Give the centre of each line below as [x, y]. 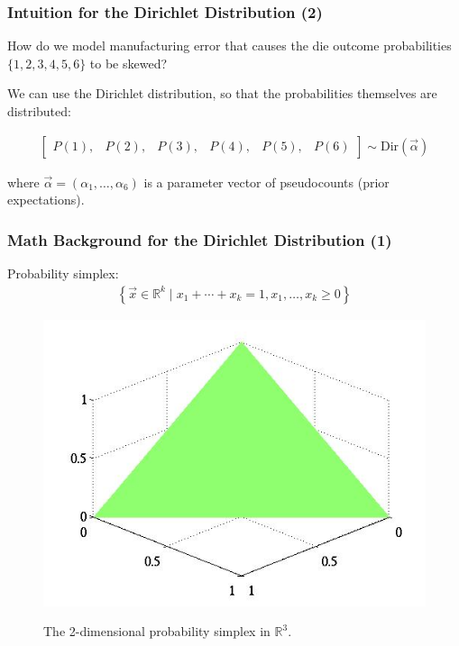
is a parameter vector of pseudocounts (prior [266, 182]
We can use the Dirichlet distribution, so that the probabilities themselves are [222, 93]
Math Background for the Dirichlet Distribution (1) [200, 239]
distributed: [39, 111]
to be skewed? [129, 63]
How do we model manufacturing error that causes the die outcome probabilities [229, 45]
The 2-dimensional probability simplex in [157, 631]
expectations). [46, 200]
